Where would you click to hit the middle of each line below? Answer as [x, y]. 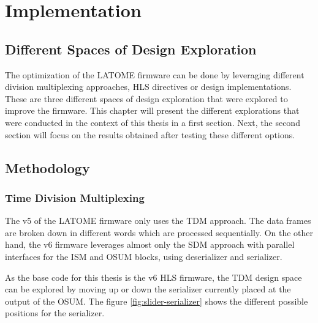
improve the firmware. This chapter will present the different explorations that [152, 110]
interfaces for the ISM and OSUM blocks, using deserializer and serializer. [144, 256]
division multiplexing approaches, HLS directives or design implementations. [148, 87]
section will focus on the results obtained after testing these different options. [150, 134]
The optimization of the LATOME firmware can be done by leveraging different [155, 74]
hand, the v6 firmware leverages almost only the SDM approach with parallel [150, 244]
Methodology [47, 167]
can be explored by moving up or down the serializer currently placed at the [148, 289]
